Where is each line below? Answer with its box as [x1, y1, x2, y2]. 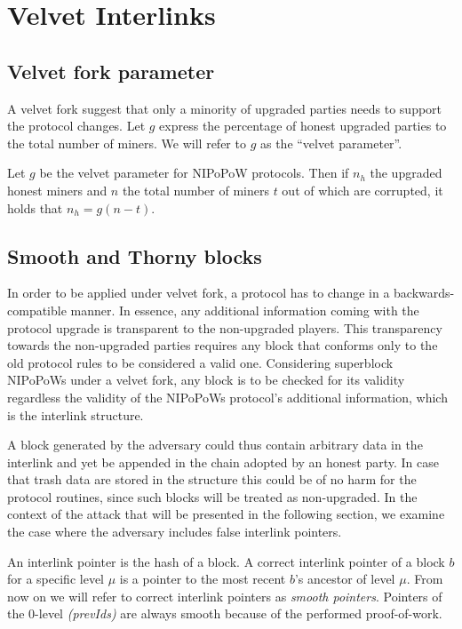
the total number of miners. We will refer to [7, 133, 246, 152]
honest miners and [7, 180, 108, 199]
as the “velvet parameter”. [259, 133, 402, 152]
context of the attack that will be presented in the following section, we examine [7, 505, 445, 523]
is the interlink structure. [7, 405, 144, 424]
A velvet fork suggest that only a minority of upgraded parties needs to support [7, 99, 442, 117]
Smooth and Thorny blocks [7, 242, 262, 269]
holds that [7, 198, 63, 217]
